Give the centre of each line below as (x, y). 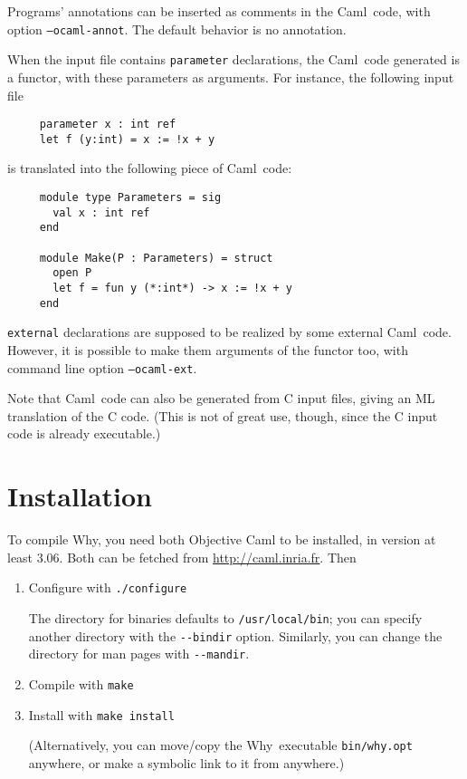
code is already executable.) (84, 433)
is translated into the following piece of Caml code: (150, 168)
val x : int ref (101, 212)
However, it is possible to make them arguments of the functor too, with (208, 349)
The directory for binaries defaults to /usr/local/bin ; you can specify (225, 617)
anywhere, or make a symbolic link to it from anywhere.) (186, 762)
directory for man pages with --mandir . (139, 654)
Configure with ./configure (108, 587)
